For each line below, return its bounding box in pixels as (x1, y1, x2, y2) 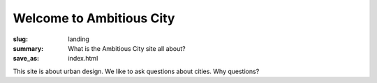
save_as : (13, 54, 40, 63)
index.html (68, 54, 98, 63)
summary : (13, 44, 44, 52)
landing (68, 35, 90, 43)
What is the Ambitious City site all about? (68, 44, 186, 52)
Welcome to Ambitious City (13, 10, 175, 26)
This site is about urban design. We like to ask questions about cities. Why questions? (13, 67, 260, 75)
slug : (13, 35, 28, 43)
